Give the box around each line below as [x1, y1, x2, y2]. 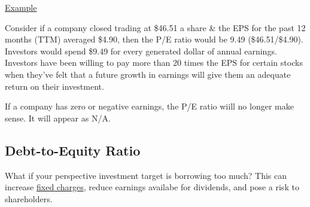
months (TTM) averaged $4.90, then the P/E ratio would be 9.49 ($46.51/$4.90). [5, 33, 303, 45]
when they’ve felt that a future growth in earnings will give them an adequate [5, 68, 291, 80]
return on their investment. [5, 80, 104, 92]
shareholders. [5, 192, 53, 205]
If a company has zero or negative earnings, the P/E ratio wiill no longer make [5, 100, 294, 112]
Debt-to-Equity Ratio [5, 141, 141, 159]
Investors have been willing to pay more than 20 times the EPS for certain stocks [5, 56, 303, 69]
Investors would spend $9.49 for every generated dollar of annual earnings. [5, 44, 277, 57]
